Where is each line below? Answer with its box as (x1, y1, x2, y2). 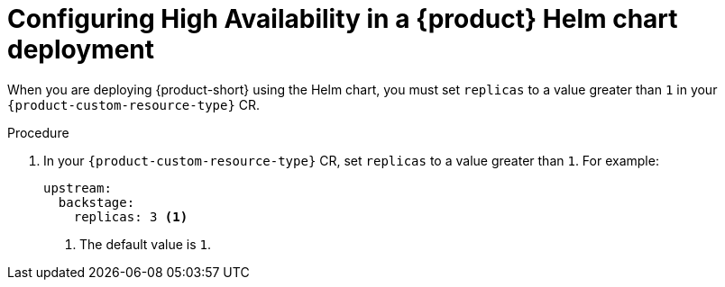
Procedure (7, 124, 69, 140)
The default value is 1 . (79, 236, 211, 252)
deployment (7, 34, 155, 65)
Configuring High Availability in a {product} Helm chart (7, 4, 678, 34)
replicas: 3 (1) (73, 209, 188, 224)
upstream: (43, 180, 112, 195)
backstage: (58, 194, 135, 210)
